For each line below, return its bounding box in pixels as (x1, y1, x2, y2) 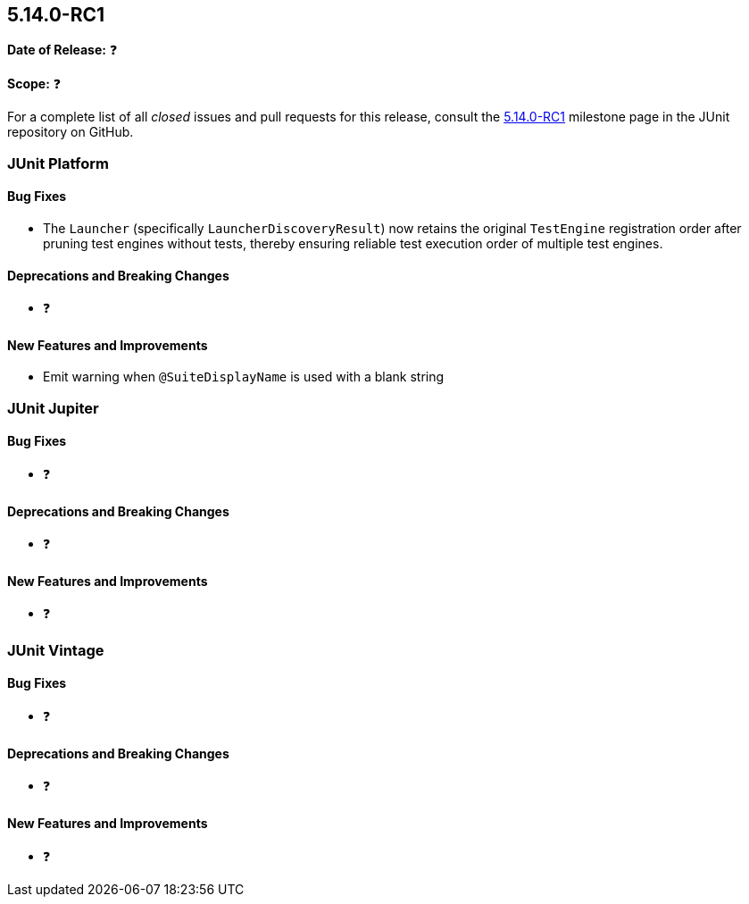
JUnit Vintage (7, 640, 104, 659)
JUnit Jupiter (7, 398, 99, 417)
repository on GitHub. (7, 124, 134, 140)
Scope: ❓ (7, 76, 62, 92)
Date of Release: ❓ (7, 42, 118, 58)
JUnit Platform (7, 154, 109, 172)
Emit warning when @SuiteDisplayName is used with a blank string (43, 369, 445, 385)
